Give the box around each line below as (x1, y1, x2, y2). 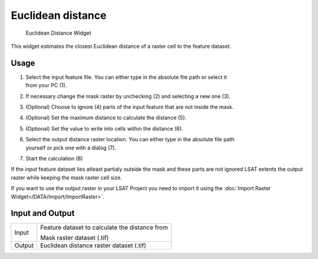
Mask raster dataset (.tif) (40, 234, 109, 242)
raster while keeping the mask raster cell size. (11, 174, 122, 181)
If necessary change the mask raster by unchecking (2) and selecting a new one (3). (25, 92, 231, 99)
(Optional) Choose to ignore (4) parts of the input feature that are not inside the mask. (25, 104, 234, 111)
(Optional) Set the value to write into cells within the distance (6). (25, 125, 184, 132)
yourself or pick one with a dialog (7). (25, 144, 117, 151)
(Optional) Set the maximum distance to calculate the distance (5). (25, 114, 187, 121)
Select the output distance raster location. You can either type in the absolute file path (25, 136, 235, 143)
